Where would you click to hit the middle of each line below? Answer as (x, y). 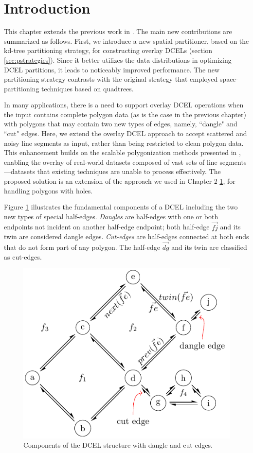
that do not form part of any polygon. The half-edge (82, 247)
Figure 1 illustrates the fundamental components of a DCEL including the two (121, 207)
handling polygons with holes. (48, 190)
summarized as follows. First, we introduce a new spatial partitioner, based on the (126, 41)
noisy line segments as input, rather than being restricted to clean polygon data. (124, 143)
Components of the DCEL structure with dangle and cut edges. (118, 445)
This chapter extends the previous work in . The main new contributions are (118, 31)
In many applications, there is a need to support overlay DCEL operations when (124, 105)
